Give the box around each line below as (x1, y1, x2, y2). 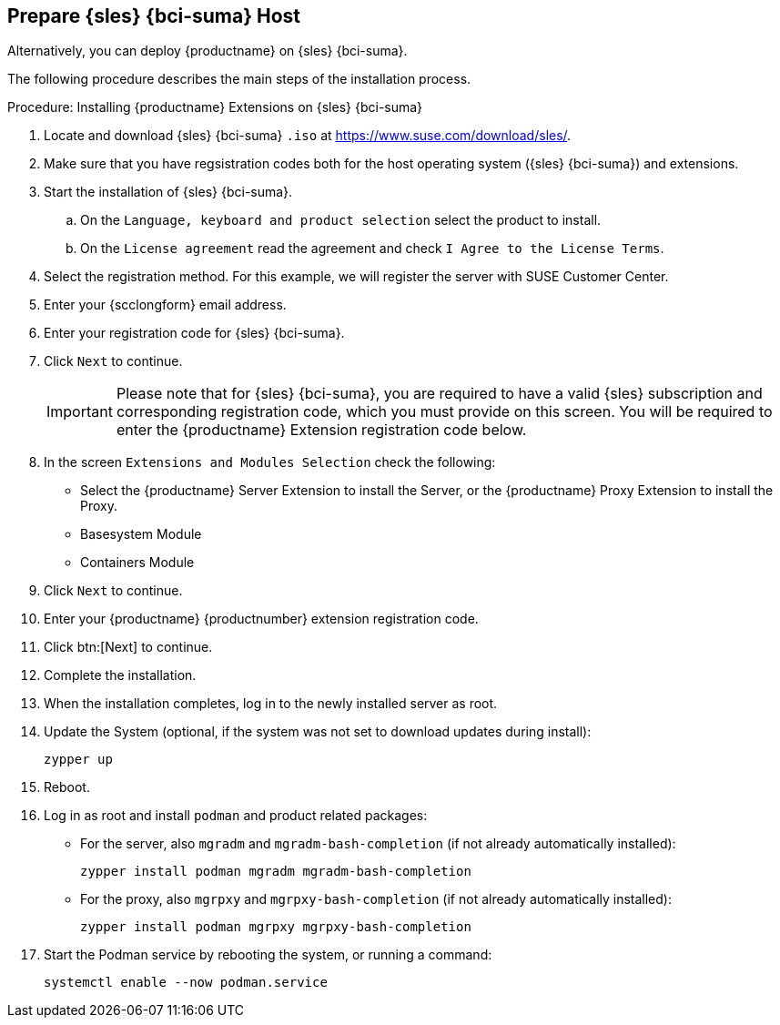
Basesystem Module (80, 526, 202, 543)
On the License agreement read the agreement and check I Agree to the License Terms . (80, 240, 664, 257)
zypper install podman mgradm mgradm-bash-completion (80, 864, 471, 879)
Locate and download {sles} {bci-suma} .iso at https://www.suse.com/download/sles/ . (44, 127, 572, 144)
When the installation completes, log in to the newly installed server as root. (44, 695, 498, 712)
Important (46, 402, 113, 421)
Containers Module (80, 554, 195, 571)
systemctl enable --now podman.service (44, 975, 328, 990)
